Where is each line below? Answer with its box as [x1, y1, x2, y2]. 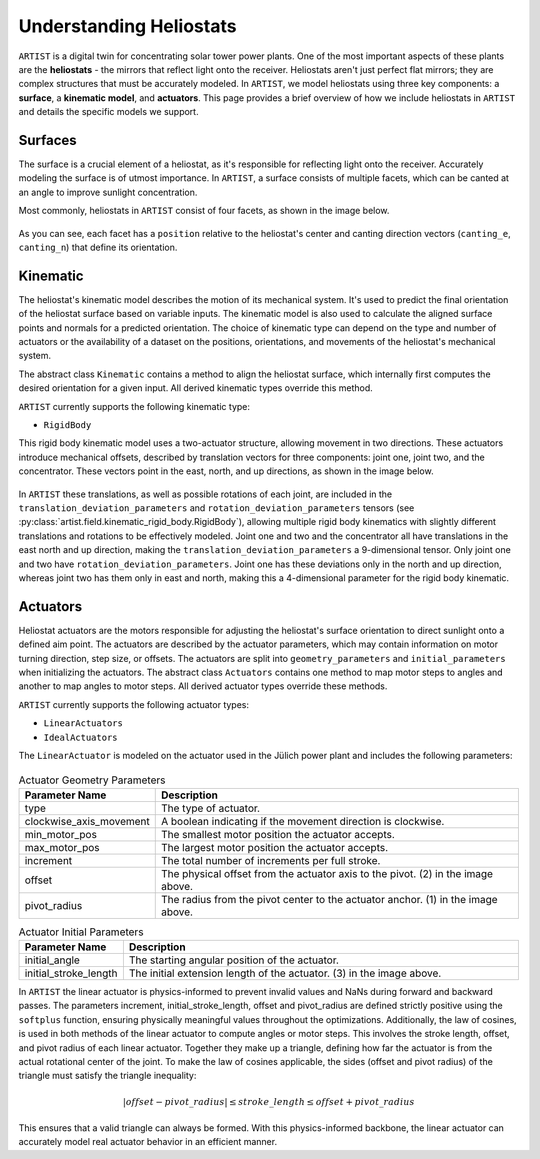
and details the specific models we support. [18, 106, 199, 118]
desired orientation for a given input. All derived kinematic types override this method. [18, 382, 374, 394]
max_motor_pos [24, 840, 100, 854]
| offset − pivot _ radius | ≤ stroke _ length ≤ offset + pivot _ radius [122, 1096, 415, 1107]
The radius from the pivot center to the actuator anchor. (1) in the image [160, 892, 499, 906]
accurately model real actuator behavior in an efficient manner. [18, 1136, 278, 1148]
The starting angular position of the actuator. [128, 953, 340, 967]
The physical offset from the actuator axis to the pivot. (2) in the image [160, 866, 494, 880]
